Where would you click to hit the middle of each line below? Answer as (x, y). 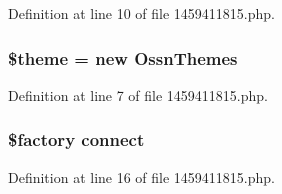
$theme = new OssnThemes (123, 57)
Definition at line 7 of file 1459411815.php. (138, 94)
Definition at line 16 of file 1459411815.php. (142, 176)
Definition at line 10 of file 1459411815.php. (142, 13)
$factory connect (76, 139)
